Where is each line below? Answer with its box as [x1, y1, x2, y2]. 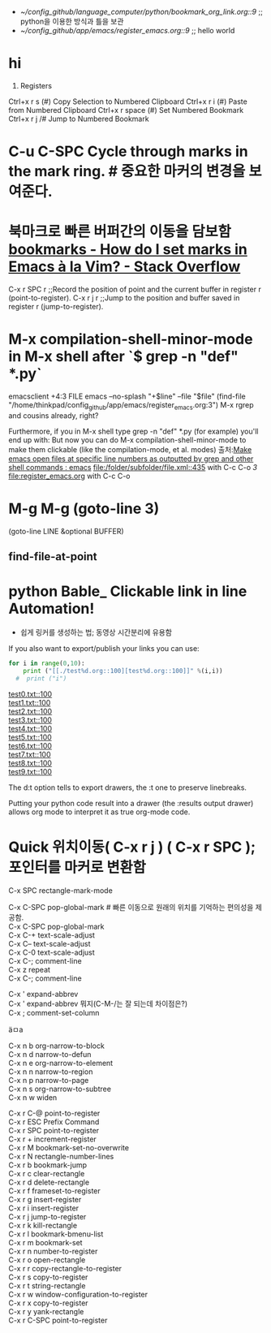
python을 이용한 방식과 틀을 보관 [19, 16, 124, 26]
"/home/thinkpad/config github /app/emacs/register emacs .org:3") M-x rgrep [8, 400, 254, 412]
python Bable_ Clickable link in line [8, 582, 247, 601]
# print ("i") [15, 674, 67, 683]
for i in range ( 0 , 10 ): [8, 659, 85, 668]
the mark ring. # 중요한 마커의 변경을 [8, 162, 246, 181]
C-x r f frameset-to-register [8, 1185, 101, 1196]
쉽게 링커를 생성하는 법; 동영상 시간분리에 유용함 [19, 628, 173, 637]
